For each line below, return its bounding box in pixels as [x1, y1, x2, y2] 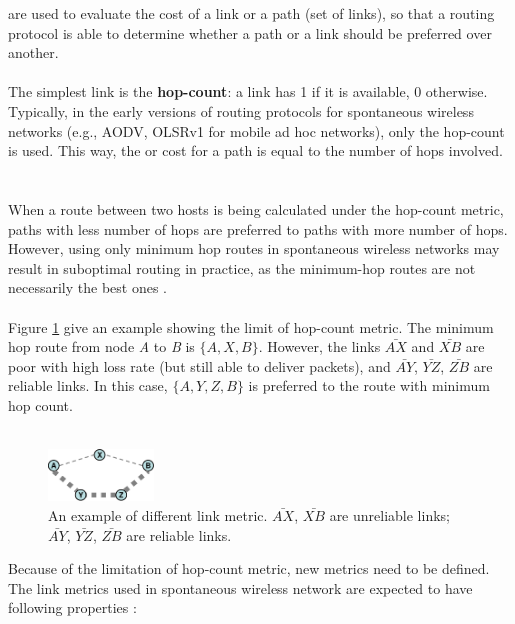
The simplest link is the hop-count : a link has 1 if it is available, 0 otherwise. [8, 81, 488, 102]
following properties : [8, 597, 137, 618]
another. [8, 42, 59, 63]
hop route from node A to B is [8, 336, 195, 357]
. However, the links [258, 336, 381, 357]
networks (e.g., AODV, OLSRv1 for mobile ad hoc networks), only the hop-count [8, 120, 505, 141]
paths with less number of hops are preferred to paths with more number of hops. [8, 218, 508, 239]
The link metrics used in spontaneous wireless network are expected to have [8, 577, 473, 598]
